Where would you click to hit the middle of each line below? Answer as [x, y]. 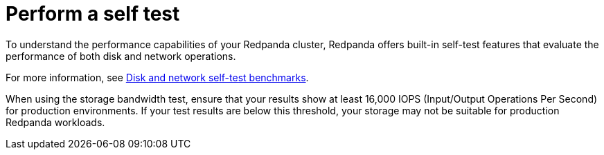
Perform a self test [93, 14]
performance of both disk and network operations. [121, 56]
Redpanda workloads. [55, 122]
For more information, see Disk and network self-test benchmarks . [157, 77]
